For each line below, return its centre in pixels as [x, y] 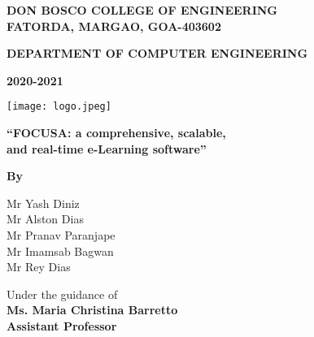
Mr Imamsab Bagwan [60, 251]
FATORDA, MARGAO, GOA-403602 [114, 26]
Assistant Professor [62, 325]
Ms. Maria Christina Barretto [92, 310]
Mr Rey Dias [39, 267]
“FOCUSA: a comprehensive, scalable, [116, 133]
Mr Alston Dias [45, 219]
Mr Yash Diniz [43, 203]
